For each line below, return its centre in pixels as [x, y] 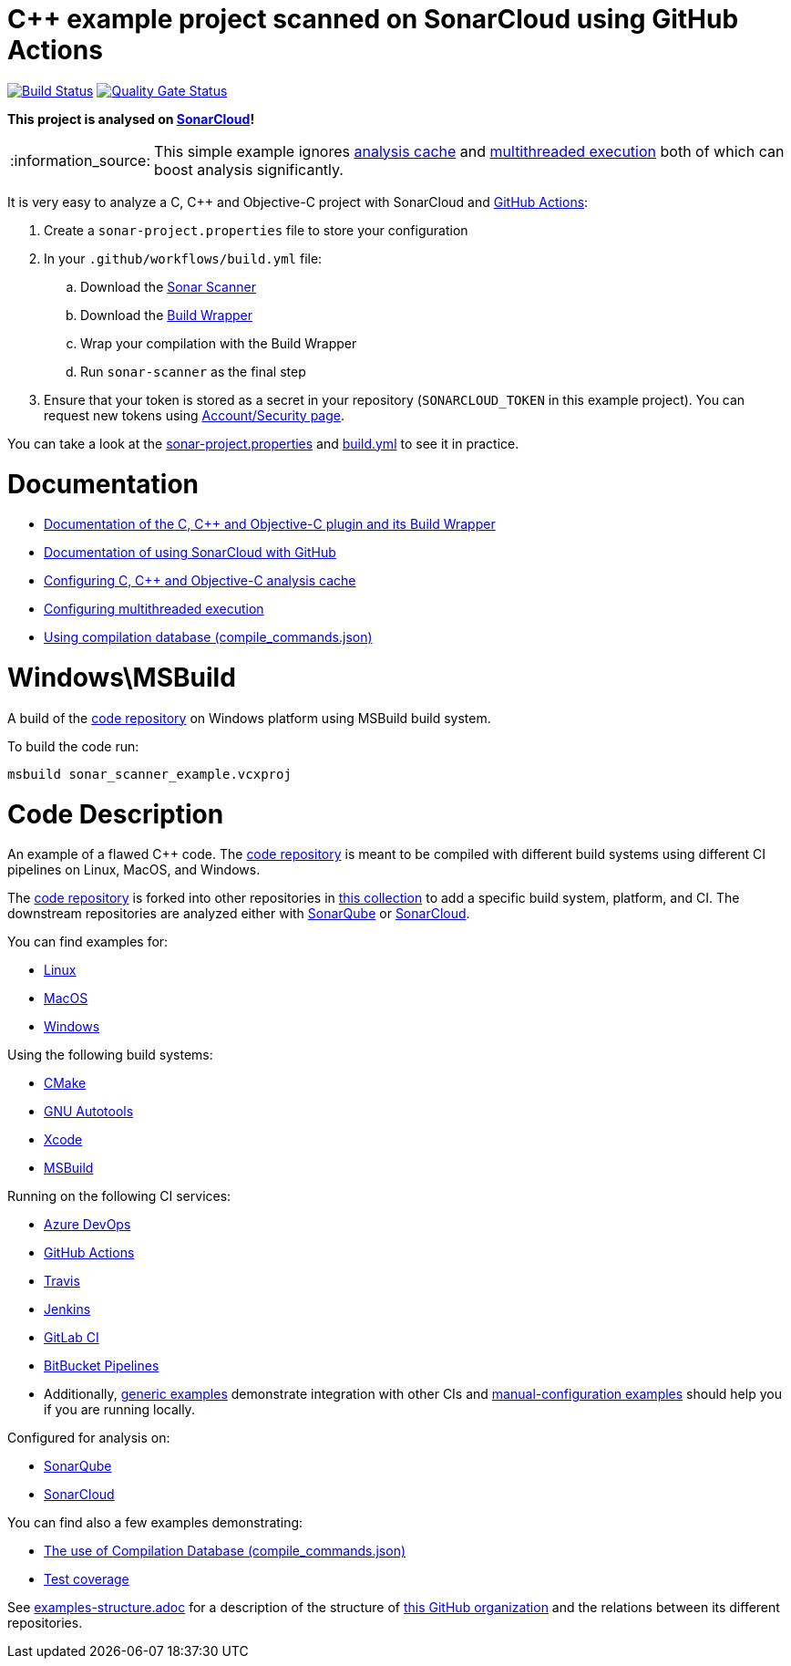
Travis [62, 1281]
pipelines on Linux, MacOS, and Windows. [134, 870]
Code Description [116, 814]
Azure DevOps [87, 1225]
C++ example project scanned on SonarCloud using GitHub [373, 19]
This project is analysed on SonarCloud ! [131, 119]
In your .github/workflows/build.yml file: [183, 258]
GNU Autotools [89, 1112]
